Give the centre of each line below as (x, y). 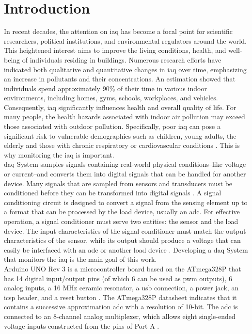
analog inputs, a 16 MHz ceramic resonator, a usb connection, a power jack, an (121, 288)
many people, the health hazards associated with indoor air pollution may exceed (125, 117)
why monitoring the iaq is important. (59, 154)
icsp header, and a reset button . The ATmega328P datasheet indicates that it (120, 297)
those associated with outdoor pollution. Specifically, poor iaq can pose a (112, 126)
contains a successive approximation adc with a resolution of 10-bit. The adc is (121, 307)
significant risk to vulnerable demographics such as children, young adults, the (120, 135)
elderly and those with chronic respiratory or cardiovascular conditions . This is (122, 145)
